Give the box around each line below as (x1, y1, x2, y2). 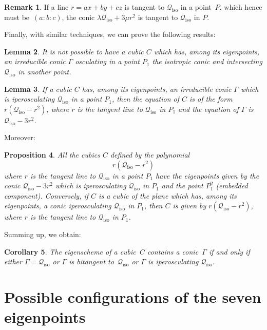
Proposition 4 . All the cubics (4, 149, 100, 160)
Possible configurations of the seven (4, 286, 261, 307)
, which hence (219, 2, 262, 12)
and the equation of (178, 103, 239, 114)
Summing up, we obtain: (4, 228, 81, 239)
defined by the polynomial (110, 149, 190, 160)
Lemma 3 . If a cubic (4, 83, 72, 94)
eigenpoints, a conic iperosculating (4, 200, 111, 211)
